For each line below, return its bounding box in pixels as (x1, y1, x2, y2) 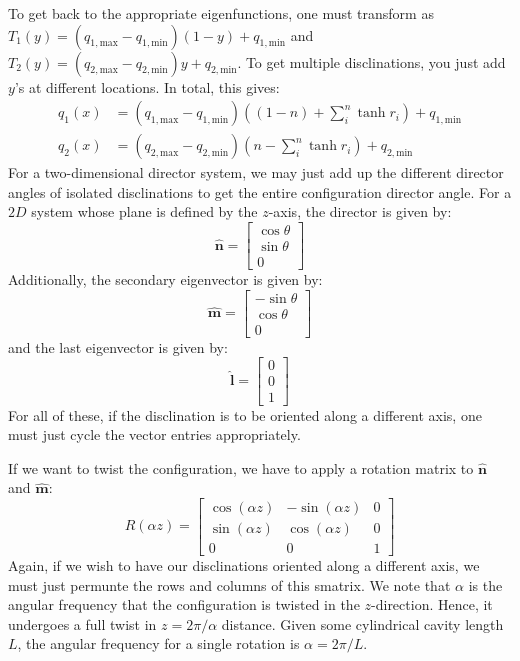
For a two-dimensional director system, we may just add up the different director (8, 162, 504, 183)
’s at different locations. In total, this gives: (14, 76, 280, 97)
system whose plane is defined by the (31, 201, 258, 222)
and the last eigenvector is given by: (8, 336, 228, 357)
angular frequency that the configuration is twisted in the (8, 594, 360, 615)
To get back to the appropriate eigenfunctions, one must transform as (8, 3, 434, 23)
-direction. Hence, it (371, 594, 493, 615)
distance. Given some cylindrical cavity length (221, 613, 504, 634)
